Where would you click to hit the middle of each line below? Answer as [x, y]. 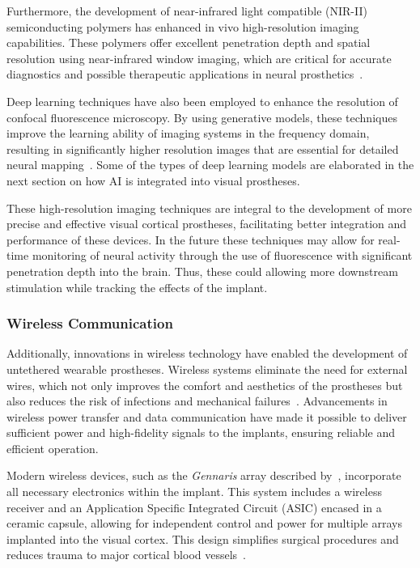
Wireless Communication [90, 323]
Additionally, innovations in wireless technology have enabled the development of [207, 353]
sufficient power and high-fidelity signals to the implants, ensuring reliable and [201, 432]
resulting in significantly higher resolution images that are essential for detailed [203, 148]
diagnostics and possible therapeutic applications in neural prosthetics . [185, 74]
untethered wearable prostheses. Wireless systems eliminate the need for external [207, 369]
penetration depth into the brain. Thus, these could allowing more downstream [202, 271]
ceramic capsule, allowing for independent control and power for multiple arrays [204, 523]
